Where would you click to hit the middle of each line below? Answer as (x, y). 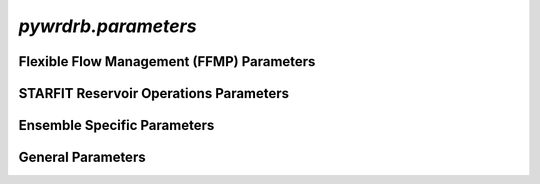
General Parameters (82, 157)
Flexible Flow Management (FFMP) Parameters (167, 61)
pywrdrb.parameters (107, 26)
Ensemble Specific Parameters (116, 125)
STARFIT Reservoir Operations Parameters (154, 93)
